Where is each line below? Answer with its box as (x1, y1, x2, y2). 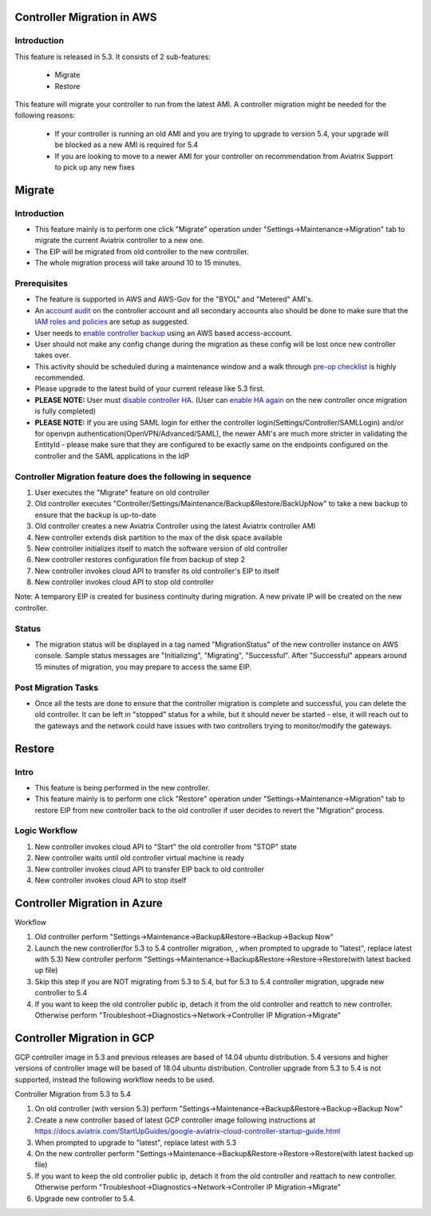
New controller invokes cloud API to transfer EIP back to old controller (34, 864, 265, 874)
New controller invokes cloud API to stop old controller (34, 577, 215, 587)
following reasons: (14, 110, 76, 120)
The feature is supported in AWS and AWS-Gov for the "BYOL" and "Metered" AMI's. (34, 294, 314, 304)
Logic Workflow (14, 825, 77, 836)
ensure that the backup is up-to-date (34, 510, 156, 520)
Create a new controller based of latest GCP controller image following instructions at (34, 1115, 315, 1125)
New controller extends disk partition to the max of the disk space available (34, 532, 283, 542)
